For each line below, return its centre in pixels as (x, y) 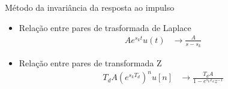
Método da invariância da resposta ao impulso (90, 7)
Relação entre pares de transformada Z (90, 62)
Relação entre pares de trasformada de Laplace (105, 27)
